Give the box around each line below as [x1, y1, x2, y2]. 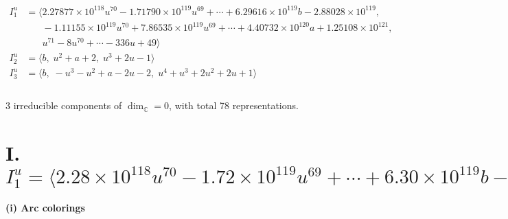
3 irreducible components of [5, 98, 122, 113]
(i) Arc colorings [5, 200, 85, 215]
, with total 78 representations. [169, 98, 299, 113]
